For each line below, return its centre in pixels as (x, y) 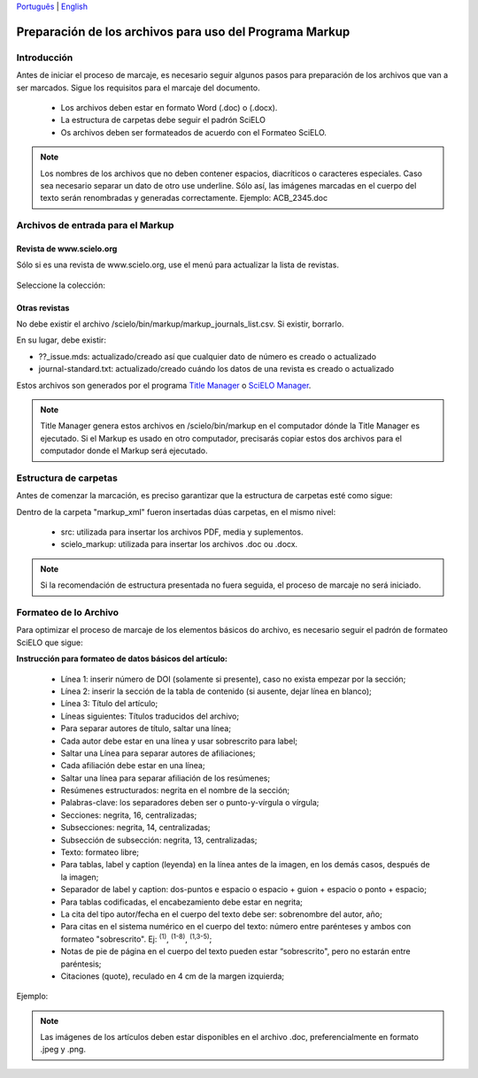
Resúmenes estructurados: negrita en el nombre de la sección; (175, 790)
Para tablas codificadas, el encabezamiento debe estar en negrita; (181, 902)
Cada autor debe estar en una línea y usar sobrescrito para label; (179, 741)
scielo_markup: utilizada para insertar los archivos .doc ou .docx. (179, 544)
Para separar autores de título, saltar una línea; (146, 728)
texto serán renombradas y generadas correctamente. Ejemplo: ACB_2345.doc (184, 198)
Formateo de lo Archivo (68, 612)
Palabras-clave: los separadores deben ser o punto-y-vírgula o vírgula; (190, 803)
